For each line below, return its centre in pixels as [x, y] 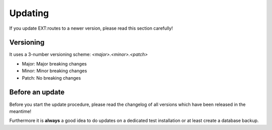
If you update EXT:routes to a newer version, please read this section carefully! [91, 28]
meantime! [20, 111]
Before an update [37, 92]
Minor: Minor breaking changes [55, 71]
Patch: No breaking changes [51, 78]
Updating [29, 13]
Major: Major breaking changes [54, 63]
